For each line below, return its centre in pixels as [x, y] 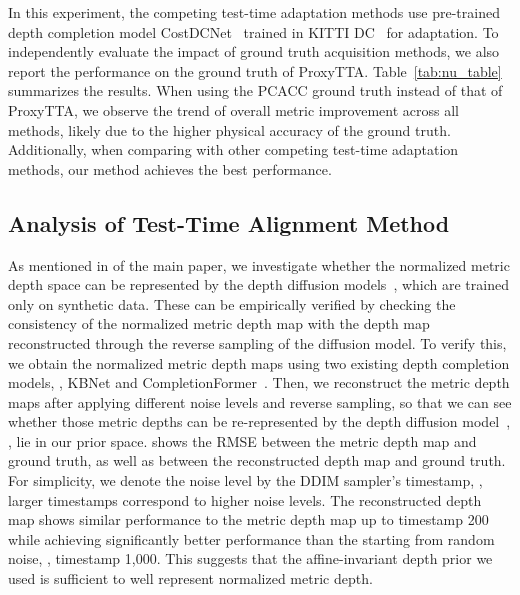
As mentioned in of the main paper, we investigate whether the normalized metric [259, 264]
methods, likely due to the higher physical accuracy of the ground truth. [229, 129]
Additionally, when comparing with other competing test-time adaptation [233, 149]
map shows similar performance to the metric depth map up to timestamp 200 [248, 519]
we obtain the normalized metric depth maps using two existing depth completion [259, 362]
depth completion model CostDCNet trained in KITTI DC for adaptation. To [253, 31]
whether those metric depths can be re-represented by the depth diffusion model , [259, 421]
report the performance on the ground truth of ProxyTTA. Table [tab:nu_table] [255, 70]
